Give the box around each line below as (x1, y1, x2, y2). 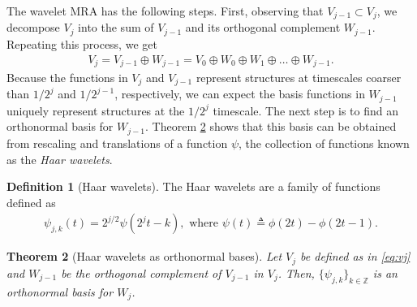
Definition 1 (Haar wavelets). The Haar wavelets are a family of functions (6, 178, 380, 195)
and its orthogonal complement (185, 19, 341, 36)
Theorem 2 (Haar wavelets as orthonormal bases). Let (6, 248, 282, 265)
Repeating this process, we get (6, 35, 157, 52)
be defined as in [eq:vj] (300, 248, 411, 265)
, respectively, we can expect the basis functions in (114, 85, 365, 102)
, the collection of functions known (239, 134, 410, 151)
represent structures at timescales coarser (196, 68, 402, 85)
